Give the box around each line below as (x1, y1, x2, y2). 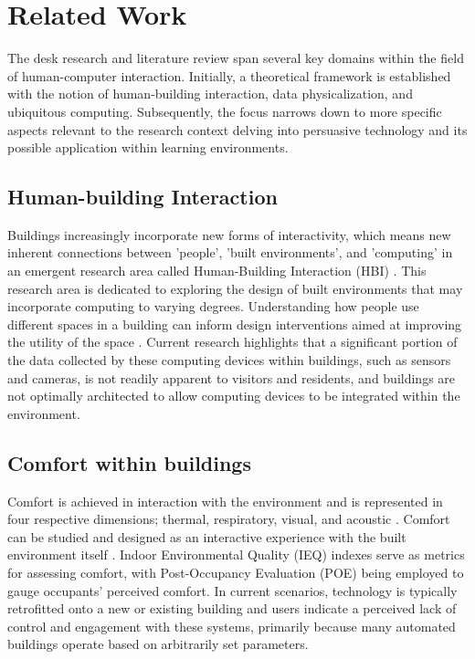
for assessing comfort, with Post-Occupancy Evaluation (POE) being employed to (7, 563, 464, 581)
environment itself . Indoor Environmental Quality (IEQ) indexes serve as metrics (7, 545, 465, 564)
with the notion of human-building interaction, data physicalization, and (7, 84, 413, 103)
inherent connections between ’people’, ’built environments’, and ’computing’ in (7, 243, 453, 262)
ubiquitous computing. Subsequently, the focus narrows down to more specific (7, 101, 442, 120)
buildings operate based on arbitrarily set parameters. (7, 634, 309, 654)
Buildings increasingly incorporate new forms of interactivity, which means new (7, 225, 451, 244)
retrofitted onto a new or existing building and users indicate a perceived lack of (7, 599, 457, 618)
